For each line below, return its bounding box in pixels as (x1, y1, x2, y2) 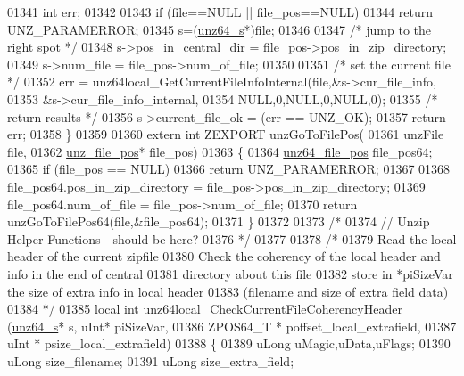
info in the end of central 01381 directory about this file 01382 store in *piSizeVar (7, 264, 453, 282)
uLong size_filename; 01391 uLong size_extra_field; (7, 351, 294, 370)
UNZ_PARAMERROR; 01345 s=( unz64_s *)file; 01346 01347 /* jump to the (7, 20, 432, 38)
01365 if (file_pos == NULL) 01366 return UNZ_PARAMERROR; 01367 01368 (7, 159, 451, 178)
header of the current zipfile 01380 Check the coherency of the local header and (7, 247, 441, 266)
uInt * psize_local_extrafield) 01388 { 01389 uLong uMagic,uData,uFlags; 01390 (7, 334, 451, 353)
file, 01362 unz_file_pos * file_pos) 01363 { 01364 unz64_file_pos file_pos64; (7, 142, 433, 160)
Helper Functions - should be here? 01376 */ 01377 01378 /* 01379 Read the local (7, 229, 457, 248)
